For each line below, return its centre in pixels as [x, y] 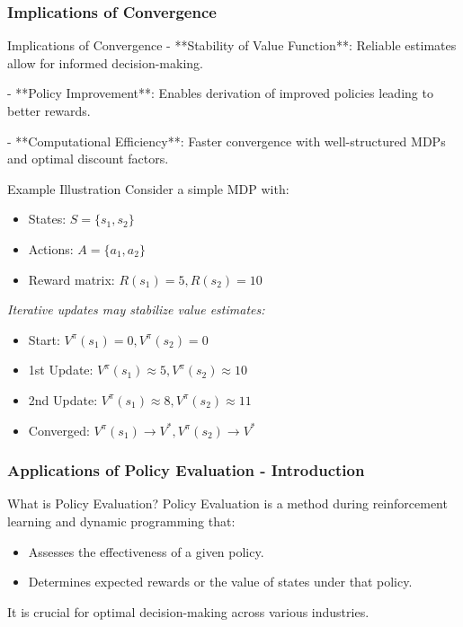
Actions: [51, 248]
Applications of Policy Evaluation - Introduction [186, 470]
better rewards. [49, 110]
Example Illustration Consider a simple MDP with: [148, 188]
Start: [44, 339]
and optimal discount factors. [88, 159]
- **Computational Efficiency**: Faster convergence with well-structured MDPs [227, 141]
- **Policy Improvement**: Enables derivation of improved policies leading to [220, 93]
